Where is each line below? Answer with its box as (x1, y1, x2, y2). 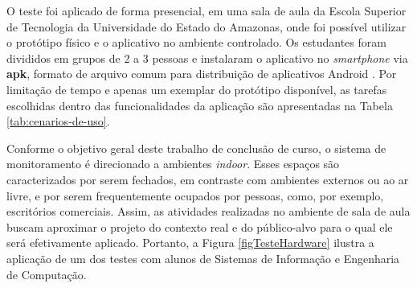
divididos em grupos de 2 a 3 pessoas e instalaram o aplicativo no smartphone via (6, 49, 408, 66)
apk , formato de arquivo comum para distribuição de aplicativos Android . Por (6, 65, 397, 82)
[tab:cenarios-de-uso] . (6, 113, 110, 130)
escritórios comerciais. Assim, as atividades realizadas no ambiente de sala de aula (6, 203, 411, 220)
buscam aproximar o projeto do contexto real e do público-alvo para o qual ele (6, 218, 393, 235)
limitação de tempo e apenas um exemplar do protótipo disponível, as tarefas (6, 80, 387, 97)
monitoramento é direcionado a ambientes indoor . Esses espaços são (6, 155, 340, 172)
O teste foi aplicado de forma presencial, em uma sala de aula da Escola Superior (6, 2, 407, 19)
